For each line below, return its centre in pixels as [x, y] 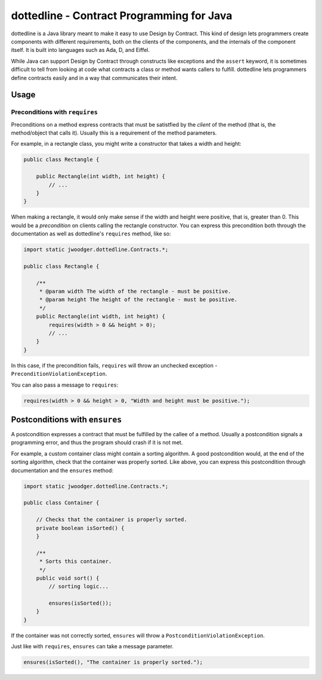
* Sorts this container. [75, 561]
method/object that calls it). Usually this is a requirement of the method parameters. [114, 133]
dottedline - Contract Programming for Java [122, 16]
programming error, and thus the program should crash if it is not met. [97, 443]
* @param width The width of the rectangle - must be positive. [135, 292]
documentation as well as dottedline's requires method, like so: [91, 234]
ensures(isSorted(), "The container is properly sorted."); [113, 662]
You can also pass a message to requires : [65, 385]
